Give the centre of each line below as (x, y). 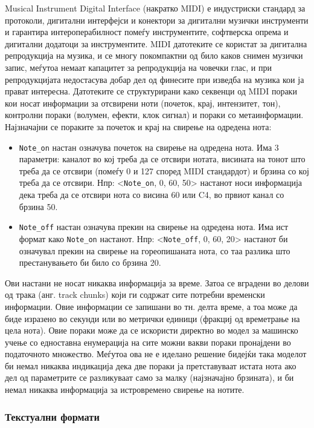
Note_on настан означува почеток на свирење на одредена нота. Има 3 (149, 147)
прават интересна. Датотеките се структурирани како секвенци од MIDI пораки (151, 91)
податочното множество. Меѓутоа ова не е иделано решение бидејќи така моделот (156, 354)
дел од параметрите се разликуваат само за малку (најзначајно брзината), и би (149, 377)
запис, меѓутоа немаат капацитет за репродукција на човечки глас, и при (138, 67)
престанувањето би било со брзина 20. (90, 262)
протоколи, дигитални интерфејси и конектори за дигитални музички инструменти (157, 20)
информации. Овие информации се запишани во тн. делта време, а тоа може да (151, 306)
